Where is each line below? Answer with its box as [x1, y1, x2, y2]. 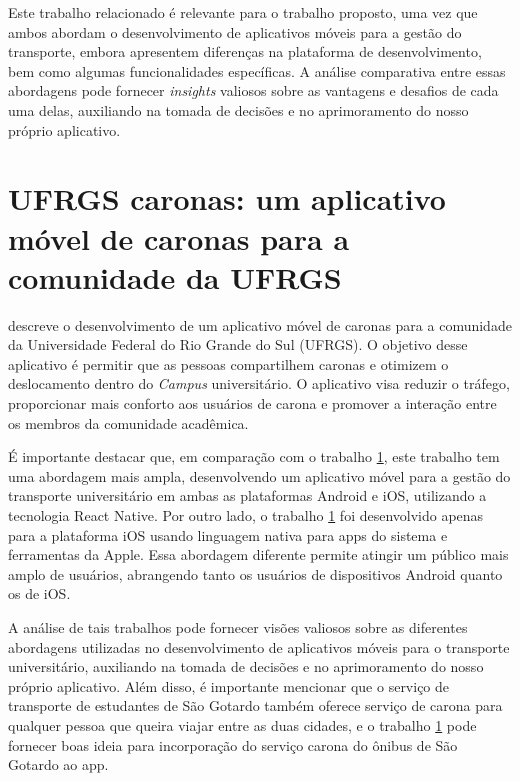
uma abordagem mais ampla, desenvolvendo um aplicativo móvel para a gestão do [8, 465, 511, 486]
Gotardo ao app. [8, 754, 109, 775]
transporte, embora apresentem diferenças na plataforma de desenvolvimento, [8, 41, 482, 62]
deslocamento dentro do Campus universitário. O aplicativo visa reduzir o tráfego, [8, 373, 510, 394]
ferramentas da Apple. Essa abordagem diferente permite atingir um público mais [8, 544, 509, 565]
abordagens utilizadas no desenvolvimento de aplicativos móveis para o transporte [8, 636, 510, 657]
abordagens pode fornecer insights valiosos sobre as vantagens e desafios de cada [8, 80, 499, 101]
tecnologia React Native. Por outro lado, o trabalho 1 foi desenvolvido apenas [8, 505, 484, 525]
